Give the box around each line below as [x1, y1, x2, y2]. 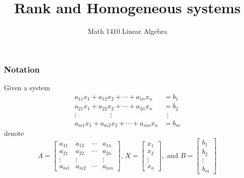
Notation [4, 63, 40, 75]
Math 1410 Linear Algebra [87, 26, 168, 36]
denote [4, 128, 24, 138]
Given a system [4, 82, 50, 93]
